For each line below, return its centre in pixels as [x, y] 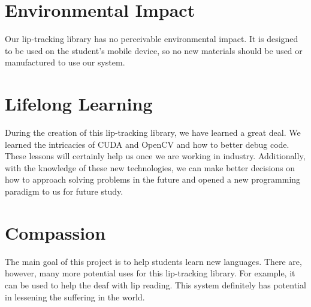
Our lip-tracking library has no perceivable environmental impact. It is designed [152, 39]
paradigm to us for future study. [64, 191]
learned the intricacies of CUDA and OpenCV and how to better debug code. [147, 144]
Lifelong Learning [79, 104]
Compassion [55, 232]
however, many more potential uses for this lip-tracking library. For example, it [150, 273]
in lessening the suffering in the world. [75, 296]
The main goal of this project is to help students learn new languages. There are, [153, 261]
